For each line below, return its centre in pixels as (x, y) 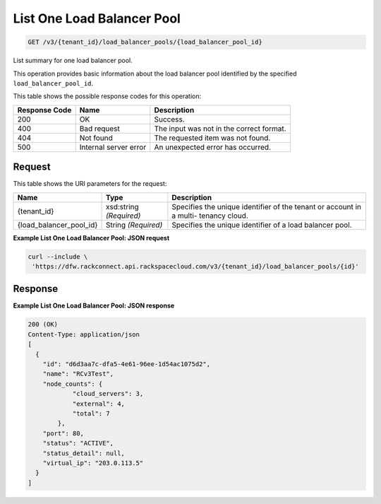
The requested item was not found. (212, 138)
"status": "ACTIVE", (78, 443)
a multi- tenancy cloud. (210, 216)
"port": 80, (64, 433)
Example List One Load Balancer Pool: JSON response (94, 306)
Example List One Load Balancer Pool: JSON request (91, 238)
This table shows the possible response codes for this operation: (107, 96)
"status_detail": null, (84, 453)
